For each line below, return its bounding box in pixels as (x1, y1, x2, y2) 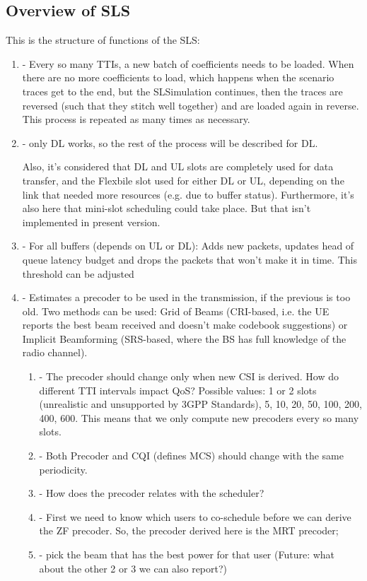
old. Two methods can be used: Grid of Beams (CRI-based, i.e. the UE (22, 303, 330, 318)
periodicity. (39, 462, 88, 476)
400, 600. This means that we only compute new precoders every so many (39, 410, 359, 425)
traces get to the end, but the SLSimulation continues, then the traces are (22, 83, 343, 98)
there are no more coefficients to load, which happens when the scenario (22, 70, 334, 85)
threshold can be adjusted (22, 266, 134, 281)
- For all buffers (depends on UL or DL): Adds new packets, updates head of (22, 238, 354, 253)
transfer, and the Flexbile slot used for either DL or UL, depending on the (22, 172, 344, 187)
